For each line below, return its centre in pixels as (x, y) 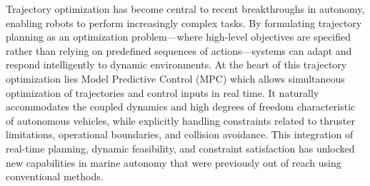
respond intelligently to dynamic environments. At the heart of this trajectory (176, 64)
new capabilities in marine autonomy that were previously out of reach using (174, 162)
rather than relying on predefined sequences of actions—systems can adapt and (179, 50)
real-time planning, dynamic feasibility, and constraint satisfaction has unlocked (180, 148)
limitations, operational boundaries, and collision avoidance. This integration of (180, 134)
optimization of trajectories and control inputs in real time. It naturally (162, 92)
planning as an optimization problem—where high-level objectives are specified (178, 37)
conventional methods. (55, 176)
